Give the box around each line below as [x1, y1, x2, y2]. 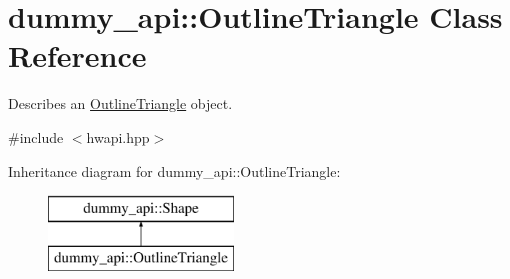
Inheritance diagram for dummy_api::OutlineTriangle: [8, 160, 341, 181]
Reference [8, 35, 147, 76]
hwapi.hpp [86, 126, 150, 147]
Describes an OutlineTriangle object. [8, 93, 233, 114]
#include [8, 126, 64, 147]
